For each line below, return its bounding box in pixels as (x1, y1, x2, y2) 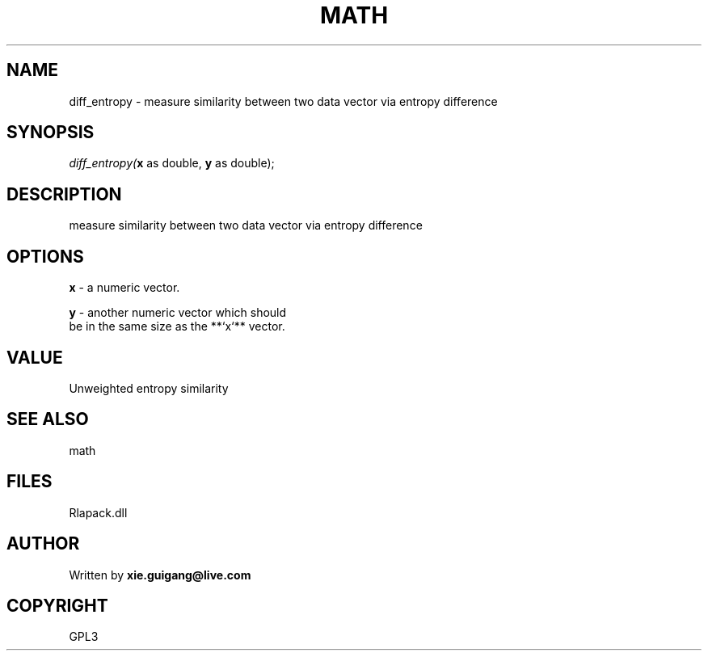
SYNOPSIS (6, 122, 95, 143)
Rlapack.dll (69, 505, 128, 520)
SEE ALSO (6, 409, 89, 430)
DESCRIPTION (6, 183, 122, 204)
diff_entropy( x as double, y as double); (69, 156, 275, 171)
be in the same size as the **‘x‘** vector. (69, 319, 285, 334)
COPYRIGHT (6, 595, 108, 616)
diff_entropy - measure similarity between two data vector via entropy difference (69, 94, 498, 108)
